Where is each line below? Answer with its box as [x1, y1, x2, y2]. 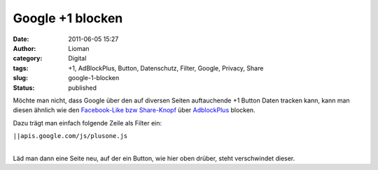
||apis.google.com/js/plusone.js [13, 132, 128, 140]
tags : [13, 63, 29, 72]
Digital [68, 54, 87, 63]
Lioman [68, 44, 90, 52]
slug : [13, 74, 28, 82]
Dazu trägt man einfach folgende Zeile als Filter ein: [13, 118, 162, 127]
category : [13, 54, 43, 63]
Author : [13, 44, 36, 52]
